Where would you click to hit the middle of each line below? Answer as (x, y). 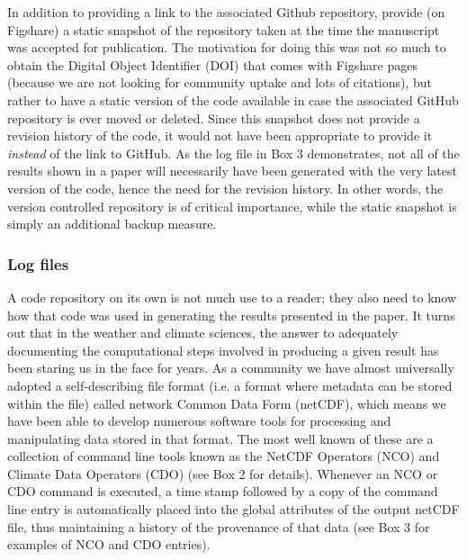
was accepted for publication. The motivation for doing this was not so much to (227, 47)
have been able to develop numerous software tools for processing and (199, 421)
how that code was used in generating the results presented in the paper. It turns (231, 315)
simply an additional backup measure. (112, 224)
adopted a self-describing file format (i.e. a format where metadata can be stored (230, 385)
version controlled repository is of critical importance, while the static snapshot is (232, 206)
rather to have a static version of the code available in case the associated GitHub (233, 99)
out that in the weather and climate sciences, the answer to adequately (203, 333)
